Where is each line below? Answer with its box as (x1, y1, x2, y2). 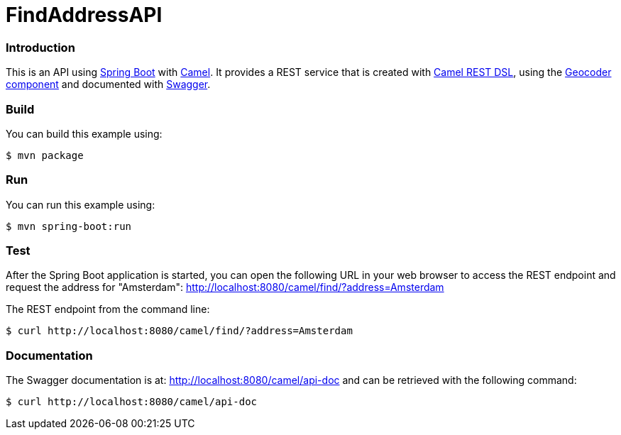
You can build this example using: (6, 127, 163, 140)
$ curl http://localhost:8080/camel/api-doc (6, 396, 258, 408)
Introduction (6, 40, 75, 55)
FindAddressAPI (6, 3, 163, 27)
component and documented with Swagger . (6, 78, 211, 91)
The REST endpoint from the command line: (6, 303, 210, 316)
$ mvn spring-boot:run (6, 220, 132, 232)
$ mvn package (6, 149, 84, 161)
